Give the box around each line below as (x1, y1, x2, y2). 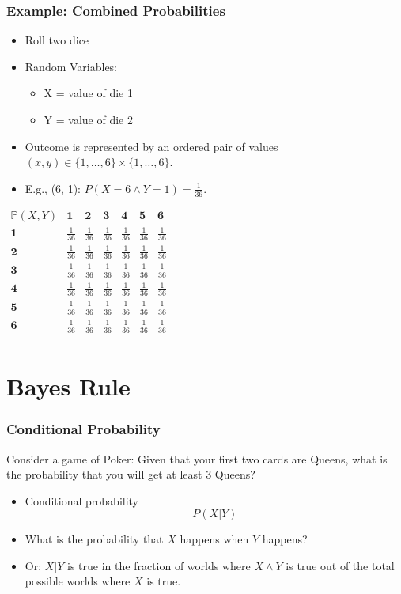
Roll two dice (25, 32, 89, 48)
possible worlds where (25, 573, 131, 589)
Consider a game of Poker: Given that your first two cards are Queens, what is (6, 450, 388, 467)
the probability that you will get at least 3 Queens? (6, 466, 255, 482)
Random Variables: (25, 58, 118, 74)
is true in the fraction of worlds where (67, 557, 251, 573)
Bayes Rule (6, 370, 131, 403)
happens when (180, 531, 249, 547)
